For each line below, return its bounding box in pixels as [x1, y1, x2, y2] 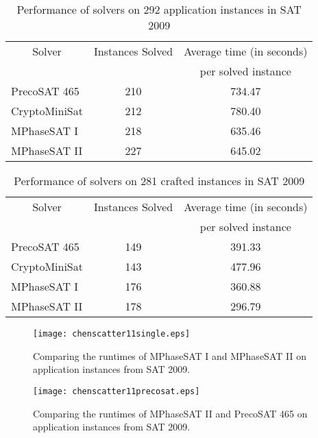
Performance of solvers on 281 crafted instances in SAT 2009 [14, 173, 305, 188]
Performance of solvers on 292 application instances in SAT [16, 1, 302, 17]
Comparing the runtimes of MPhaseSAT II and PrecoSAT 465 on [33, 406, 308, 420]
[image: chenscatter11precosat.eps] [33, 386, 200, 396]
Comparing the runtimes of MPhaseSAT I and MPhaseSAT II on [33, 348, 306, 363]
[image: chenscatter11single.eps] [33, 329, 191, 339]
